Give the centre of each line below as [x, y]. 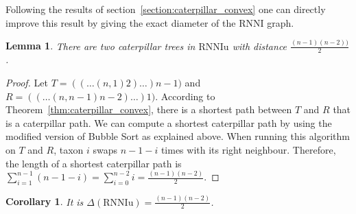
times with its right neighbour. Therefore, [248, 149]
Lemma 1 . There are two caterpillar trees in [100, 46]
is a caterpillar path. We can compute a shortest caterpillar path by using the [169, 122]
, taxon [69, 149]
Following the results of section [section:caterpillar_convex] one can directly [166, 9]
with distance [260, 46]
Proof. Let [27, 82]
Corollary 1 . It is [45, 201]
